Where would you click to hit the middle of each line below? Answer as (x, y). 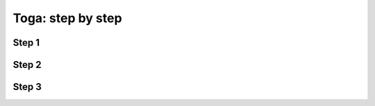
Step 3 (27, 87)
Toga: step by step (67, 18)
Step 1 (26, 43)
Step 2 (27, 65)
